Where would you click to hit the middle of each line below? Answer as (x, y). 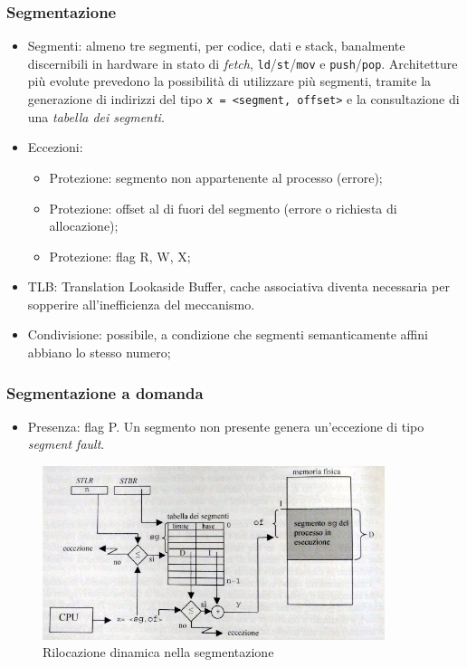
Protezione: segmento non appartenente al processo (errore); (216, 177)
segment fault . (66, 444)
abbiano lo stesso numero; (99, 353)
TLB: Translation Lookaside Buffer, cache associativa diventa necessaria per (238, 286)
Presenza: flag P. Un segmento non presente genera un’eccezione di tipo (226, 426)
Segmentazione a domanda (105, 392)
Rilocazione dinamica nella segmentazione (158, 652)
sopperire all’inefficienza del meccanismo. (141, 304)
